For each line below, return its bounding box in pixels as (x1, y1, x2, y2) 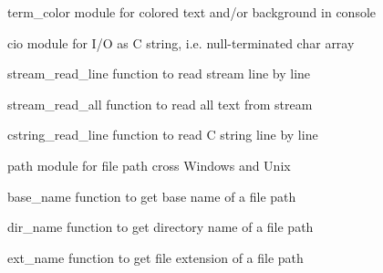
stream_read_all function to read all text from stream (7, 94, 313, 113)
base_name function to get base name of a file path (7, 186, 296, 205)
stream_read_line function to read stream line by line (7, 64, 311, 83)
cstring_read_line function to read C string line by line (7, 125, 318, 144)
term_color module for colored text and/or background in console (7, 3, 377, 21)
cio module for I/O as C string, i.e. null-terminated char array (7, 33, 355, 52)
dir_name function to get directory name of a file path (7, 217, 314, 236)
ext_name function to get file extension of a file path (7, 247, 304, 267)
